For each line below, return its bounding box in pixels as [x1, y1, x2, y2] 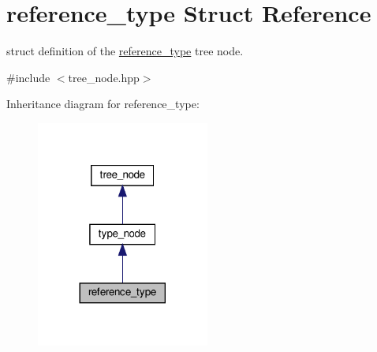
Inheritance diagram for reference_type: [6, 95, 200, 112]
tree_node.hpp [68, 69, 140, 85]
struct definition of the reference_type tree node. [6, 43, 244, 59]
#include [6, 69, 50, 85]
